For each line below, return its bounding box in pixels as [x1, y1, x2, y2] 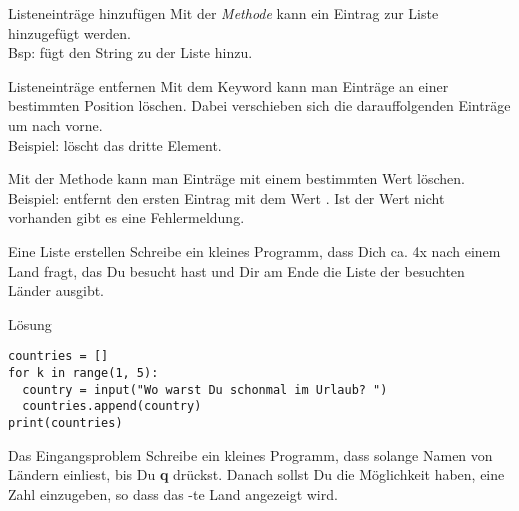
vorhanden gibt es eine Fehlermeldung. [8, 207, 245, 228]
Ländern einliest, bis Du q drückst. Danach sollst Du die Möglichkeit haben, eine [8, 464, 505, 485]
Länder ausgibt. [8, 280, 104, 301]
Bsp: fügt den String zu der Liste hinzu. [8, 42, 253, 63]
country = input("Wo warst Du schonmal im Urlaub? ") [22, 382, 388, 397]
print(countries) [8, 415, 123, 430]
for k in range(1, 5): [8, 365, 159, 380]
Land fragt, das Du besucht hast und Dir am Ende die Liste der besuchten [8, 260, 465, 281]
